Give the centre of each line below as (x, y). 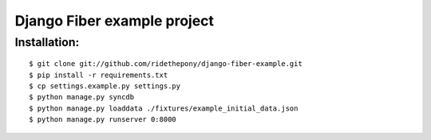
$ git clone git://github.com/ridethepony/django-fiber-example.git (166, 64)
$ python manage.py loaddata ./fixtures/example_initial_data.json (164, 108)
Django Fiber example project (115, 21)
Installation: (47, 42)
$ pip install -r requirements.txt (99, 75)
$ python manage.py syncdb (82, 97)
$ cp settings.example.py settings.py (105, 86)
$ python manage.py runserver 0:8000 (103, 120)
